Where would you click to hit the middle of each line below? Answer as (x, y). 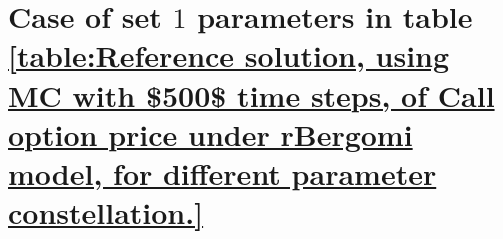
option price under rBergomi (210, 133)
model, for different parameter (222, 172)
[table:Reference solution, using (229, 55)
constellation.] (106, 212)
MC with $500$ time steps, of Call (251, 94)
